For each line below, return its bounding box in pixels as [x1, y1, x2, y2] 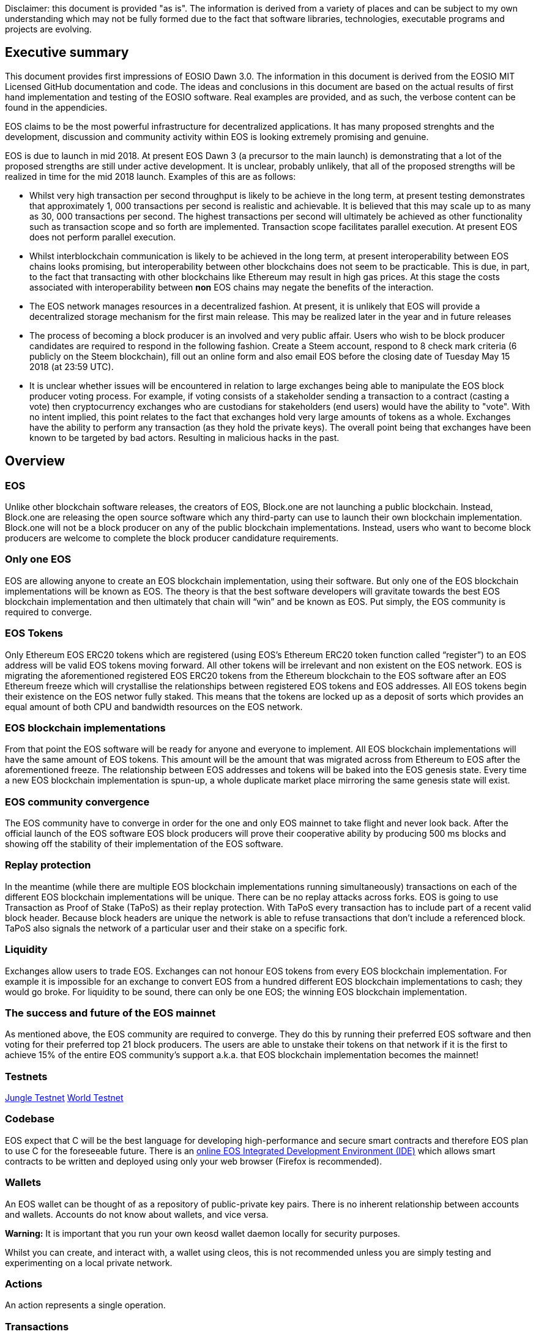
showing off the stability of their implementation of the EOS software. [5, 839, 283, 850]
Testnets [5, 1070, 48, 1083]
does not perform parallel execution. [29, 231, 176, 242]
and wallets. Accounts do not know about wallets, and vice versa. [5, 1209, 269, 1220]
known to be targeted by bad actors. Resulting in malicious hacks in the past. [29, 432, 340, 443]
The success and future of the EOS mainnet [5, 1006, 216, 1019]
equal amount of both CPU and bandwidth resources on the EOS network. [5, 701, 303, 712]
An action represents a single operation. [5, 1300, 166, 1311]
